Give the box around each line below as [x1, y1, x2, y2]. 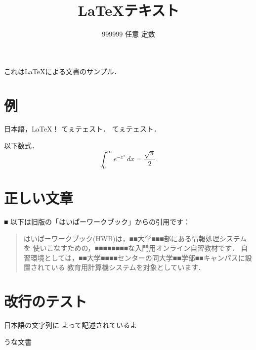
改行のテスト [4, 291, 87, 311]
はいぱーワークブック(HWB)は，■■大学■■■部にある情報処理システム [23, 233, 247, 243]
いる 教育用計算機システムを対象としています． [51, 262, 205, 272]
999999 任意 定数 [102, 29, 155, 39]
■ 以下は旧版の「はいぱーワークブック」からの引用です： [4, 217, 191, 227]
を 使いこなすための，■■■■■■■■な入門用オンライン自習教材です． [23, 243, 239, 253]
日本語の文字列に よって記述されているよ [4, 320, 137, 330]
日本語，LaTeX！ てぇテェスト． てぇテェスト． [4, 124, 161, 134]
